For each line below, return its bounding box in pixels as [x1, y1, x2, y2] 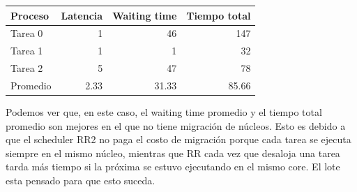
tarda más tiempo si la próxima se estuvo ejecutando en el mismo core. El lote [6, 159, 340, 174]
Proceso [10, 8, 50, 22]
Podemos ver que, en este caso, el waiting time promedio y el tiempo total [6, 104, 322, 119]
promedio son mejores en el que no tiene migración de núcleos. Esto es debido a [6, 118, 346, 133]
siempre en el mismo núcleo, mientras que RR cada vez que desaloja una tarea [6, 145, 340, 160]
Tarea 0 [10, 26, 43, 40]
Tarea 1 [10, 43, 43, 58]
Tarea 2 [10, 61, 43, 75]
